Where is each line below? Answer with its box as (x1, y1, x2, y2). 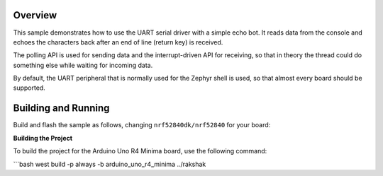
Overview (13, 9, 57, 21)
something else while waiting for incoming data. (13, 61, 153, 69)
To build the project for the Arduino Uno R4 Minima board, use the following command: (13, 147, 267, 156)
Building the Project (13, 134, 73, 142)
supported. (13, 83, 45, 92)
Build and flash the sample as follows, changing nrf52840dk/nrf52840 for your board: (13, 121, 271, 129)
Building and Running (13, 102, 110, 115)
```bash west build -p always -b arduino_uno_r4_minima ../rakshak (13, 160, 206, 168)
